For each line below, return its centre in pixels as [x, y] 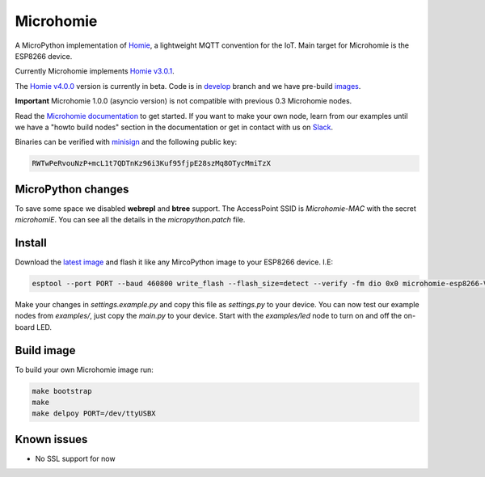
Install [31, 243]
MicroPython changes [72, 189]
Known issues [51, 439]
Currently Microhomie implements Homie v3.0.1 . [95, 71]
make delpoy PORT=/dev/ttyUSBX [94, 414]
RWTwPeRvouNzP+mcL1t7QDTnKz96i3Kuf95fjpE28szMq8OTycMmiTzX [151, 163]
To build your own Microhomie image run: [84, 369]
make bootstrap [62, 391]
